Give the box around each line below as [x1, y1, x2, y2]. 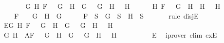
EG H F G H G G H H [3, 20, 113, 30]
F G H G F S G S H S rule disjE [14, 10, 199, 21]
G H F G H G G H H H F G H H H [25, 1, 221, 11]
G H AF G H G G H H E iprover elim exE [3, 29, 217, 40]
